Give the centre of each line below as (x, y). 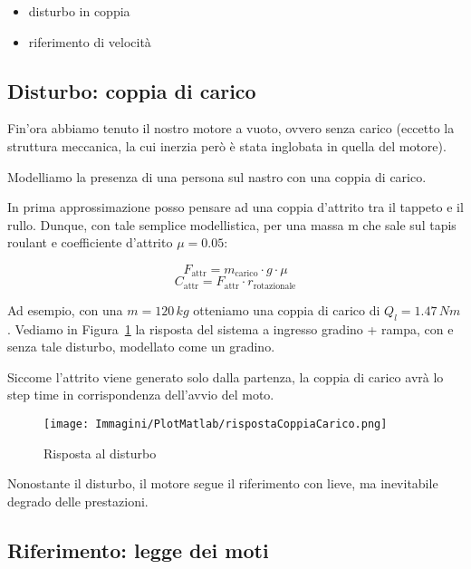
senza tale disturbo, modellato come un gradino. (141, 347)
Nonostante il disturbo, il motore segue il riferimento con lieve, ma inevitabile (223, 483)
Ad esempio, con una (65, 309)
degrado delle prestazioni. (78, 501)
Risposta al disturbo (100, 453)
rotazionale (274, 286)
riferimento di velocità (90, 41)
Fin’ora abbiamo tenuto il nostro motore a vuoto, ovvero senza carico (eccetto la (231, 128)
